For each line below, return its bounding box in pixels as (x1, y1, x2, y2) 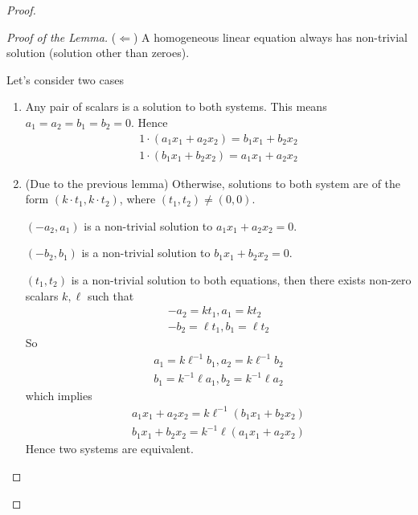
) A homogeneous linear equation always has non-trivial (133, 28, 408, 45)
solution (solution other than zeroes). (6, 44, 190, 61)
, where (119, 190, 156, 207)
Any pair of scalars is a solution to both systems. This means (25, 98, 327, 115)
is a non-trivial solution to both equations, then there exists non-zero (71, 272, 412, 288)
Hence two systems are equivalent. (25, 440, 194, 457)
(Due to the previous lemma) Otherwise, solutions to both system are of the (25, 174, 401, 191)
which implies (25, 386, 92, 403)
